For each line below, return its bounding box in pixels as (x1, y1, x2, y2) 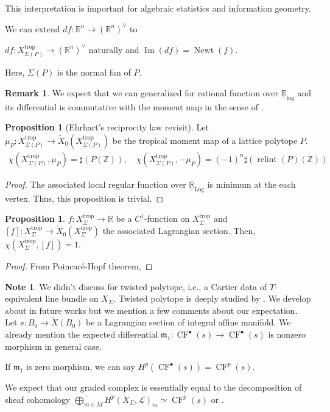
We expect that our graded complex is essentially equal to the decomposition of (5, 381, 302, 394)
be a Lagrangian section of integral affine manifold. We (86, 316, 291, 329)
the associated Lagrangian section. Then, (102, 224, 256, 237)
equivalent (5, 292, 43, 305)
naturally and (88, 43, 139, 55)
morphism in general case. (5, 339, 102, 352)
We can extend (5, 22, 60, 35)
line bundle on (45, 292, 99, 305)
